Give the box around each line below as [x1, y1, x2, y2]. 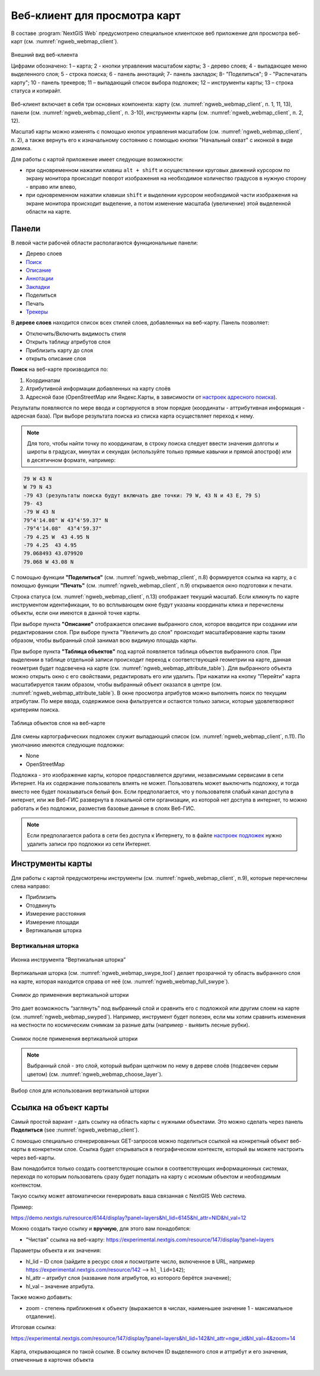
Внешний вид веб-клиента [11, 51, 78, 59]
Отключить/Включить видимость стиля [25, 330, 126, 337]
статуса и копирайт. [11, 87, 62, 94]
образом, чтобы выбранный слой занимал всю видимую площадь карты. [11, 637, 197, 644]
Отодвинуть [25, 902, 56, 909]
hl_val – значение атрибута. [25, 1282, 95, 1290]
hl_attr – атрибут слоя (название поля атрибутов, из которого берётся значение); [25, 1275, 231, 1282]
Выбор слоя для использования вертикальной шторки [11, 1087, 149, 1094]
